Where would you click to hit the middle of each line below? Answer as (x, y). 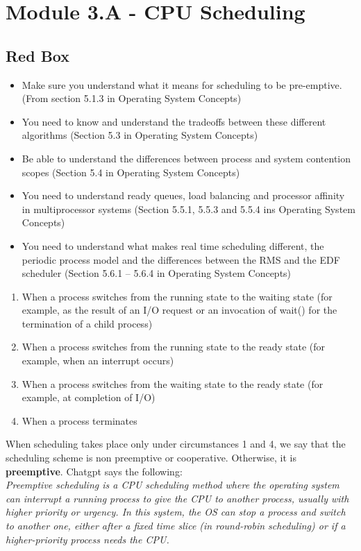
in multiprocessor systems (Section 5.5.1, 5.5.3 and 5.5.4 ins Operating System (188, 209)
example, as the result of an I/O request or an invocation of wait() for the (179, 310)
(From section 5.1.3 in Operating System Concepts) (132, 98)
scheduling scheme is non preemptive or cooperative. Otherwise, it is (151, 458)
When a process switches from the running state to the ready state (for (173, 347)
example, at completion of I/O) (89, 397)
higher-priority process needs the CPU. (87, 539)
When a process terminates (79, 420)
